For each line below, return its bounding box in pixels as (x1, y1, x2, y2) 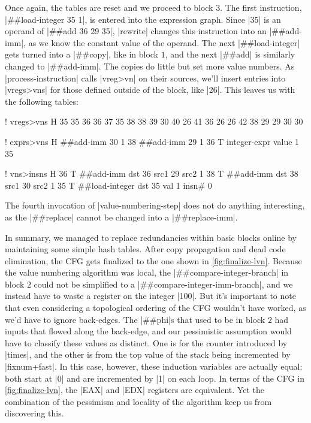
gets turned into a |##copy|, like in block (5, 48, 159, 61)
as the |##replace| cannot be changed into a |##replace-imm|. (5, 210, 238, 223)
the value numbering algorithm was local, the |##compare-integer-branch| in (5, 266, 289, 279)
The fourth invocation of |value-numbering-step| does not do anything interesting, (5, 199, 305, 211)
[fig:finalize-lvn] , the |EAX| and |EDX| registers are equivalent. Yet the (5, 383, 264, 396)
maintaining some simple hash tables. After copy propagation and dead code (5, 243, 286, 255)
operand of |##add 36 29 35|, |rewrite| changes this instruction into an (5, 25, 267, 37)
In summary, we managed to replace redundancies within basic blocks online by (5, 231, 297, 243)
